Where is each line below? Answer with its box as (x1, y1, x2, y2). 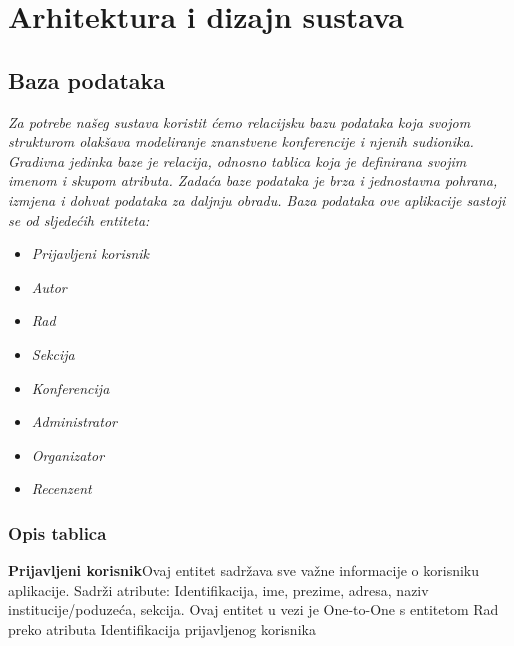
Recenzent (31, 478, 92, 499)
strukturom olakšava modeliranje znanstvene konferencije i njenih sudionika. (8, 131, 474, 152)
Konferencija (31, 377, 110, 398)
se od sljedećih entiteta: (8, 209, 150, 230)
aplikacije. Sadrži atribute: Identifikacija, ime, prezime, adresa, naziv (8, 579, 429, 600)
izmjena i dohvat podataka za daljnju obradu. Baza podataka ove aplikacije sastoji (8, 189, 506, 210)
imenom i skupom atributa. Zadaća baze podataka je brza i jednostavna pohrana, (8, 170, 498, 191)
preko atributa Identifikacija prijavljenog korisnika (8, 618, 316, 639)
